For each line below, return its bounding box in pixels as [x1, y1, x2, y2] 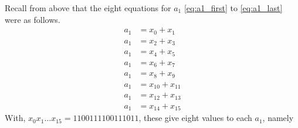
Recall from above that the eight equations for [5, 2, 171, 14]
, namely [262, 112, 294, 124]
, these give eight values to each [138, 112, 252, 124]
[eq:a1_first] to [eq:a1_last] [184, 2, 283, 14]
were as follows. [5, 13, 60, 25]
